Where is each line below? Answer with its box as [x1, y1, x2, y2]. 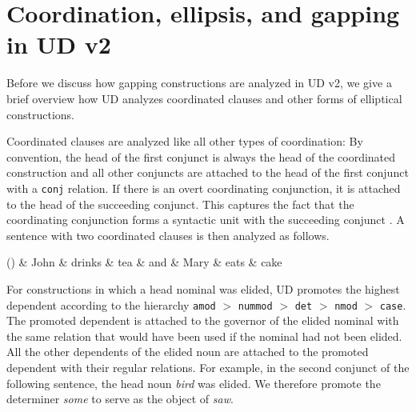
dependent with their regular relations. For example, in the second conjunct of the [6, 358, 410, 375]
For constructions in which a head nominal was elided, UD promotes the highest [6, 280, 400, 297]
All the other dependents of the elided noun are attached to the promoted [6, 343, 369, 360]
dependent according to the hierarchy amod [6, 296, 216, 313]
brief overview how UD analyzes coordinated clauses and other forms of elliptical [6, 90, 402, 106]
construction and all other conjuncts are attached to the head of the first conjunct [6, 164, 409, 181]
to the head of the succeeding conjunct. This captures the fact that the [6, 195, 354, 212]
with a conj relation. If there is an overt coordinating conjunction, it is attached [6, 179, 401, 196]
